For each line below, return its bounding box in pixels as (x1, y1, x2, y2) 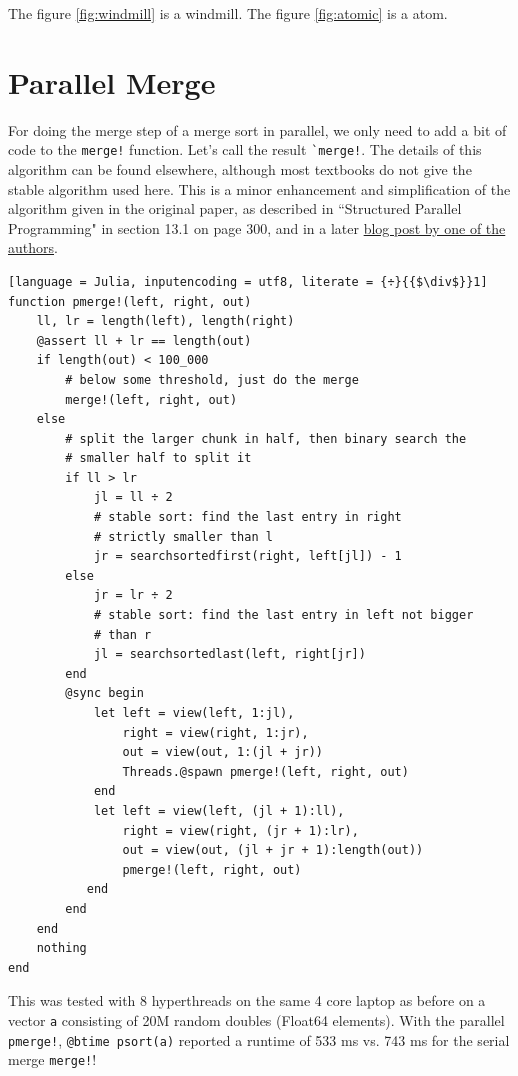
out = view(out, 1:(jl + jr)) (122, 745, 323, 760)
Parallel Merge (8, 61, 216, 102)
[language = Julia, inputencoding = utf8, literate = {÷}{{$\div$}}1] (8, 274, 488, 289)
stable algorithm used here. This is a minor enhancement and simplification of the (8, 178, 511, 199)
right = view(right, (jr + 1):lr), (122, 823, 359, 838)
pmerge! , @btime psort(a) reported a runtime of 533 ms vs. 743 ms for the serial (8, 1029, 510, 1050)
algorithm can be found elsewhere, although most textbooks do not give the (8, 158, 472, 179)
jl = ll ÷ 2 (93, 490, 173, 505)
